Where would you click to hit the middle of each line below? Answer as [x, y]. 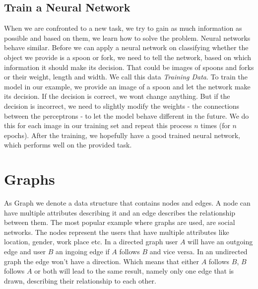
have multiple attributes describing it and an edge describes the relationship [120, 212]
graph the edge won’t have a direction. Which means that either [101, 261]
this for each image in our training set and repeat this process [98, 125]
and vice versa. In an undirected [198, 252]
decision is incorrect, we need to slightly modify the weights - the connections [122, 106]
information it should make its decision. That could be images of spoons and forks [129, 67]
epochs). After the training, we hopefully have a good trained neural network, [122, 135]
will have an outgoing [220, 242]
